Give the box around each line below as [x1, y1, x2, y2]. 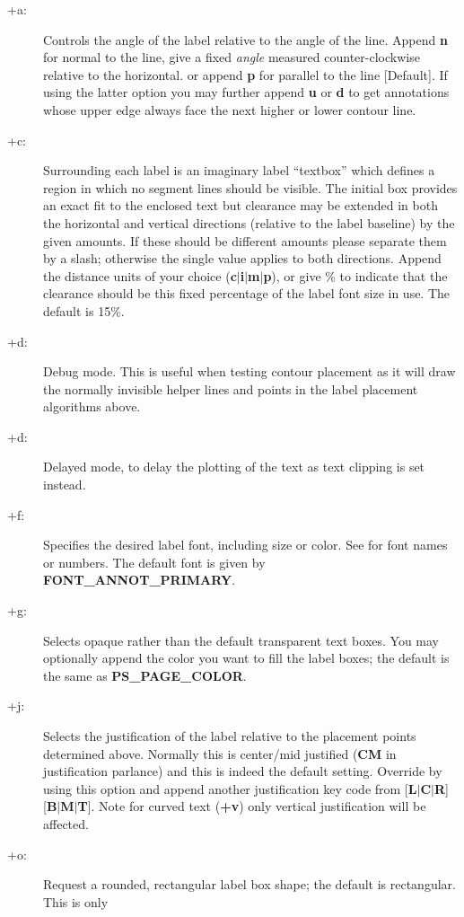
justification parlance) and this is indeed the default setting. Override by [43, 762, 442, 780]
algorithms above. [43, 397, 141, 416]
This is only [43, 892, 109, 911]
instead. [43, 475, 86, 494]
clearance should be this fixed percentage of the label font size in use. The [43, 284, 451, 303]
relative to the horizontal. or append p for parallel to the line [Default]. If [43, 65, 448, 84]
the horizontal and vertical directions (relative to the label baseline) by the [43, 213, 455, 232]
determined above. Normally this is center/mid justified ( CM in [43, 744, 397, 763]
